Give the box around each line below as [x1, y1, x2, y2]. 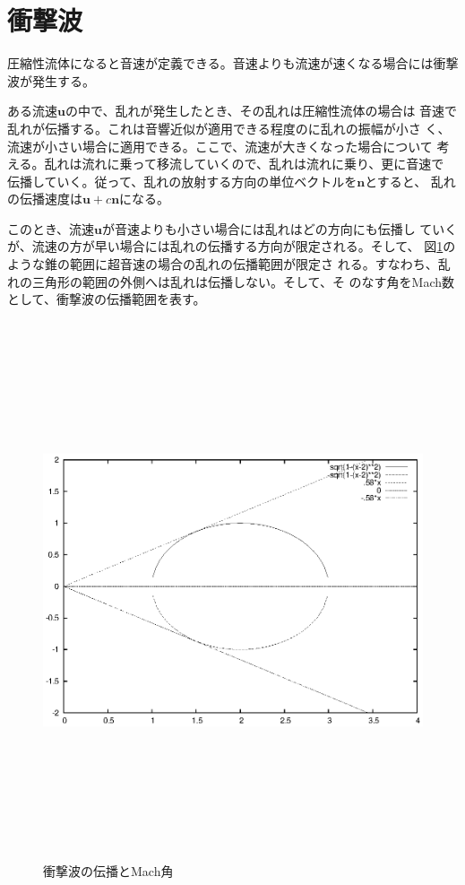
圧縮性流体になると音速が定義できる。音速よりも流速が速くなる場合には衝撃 [7, 54, 459, 73]
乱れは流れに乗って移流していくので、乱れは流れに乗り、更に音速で [44, 154, 444, 173]
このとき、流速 [7, 219, 95, 238]
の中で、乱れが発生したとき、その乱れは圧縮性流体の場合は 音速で [65, 101, 458, 120]
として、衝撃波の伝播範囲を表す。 [7, 290, 206, 308]
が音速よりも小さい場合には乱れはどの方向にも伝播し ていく [101, 219, 458, 238]
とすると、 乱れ [365, 171, 456, 190]
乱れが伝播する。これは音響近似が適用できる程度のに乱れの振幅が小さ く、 [7, 118, 451, 137]
